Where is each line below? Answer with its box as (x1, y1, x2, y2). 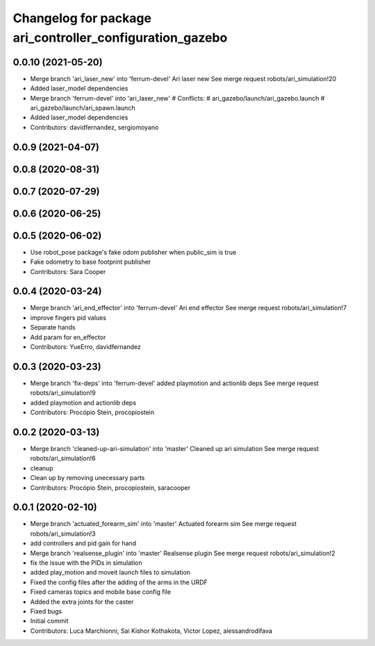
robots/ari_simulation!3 (30, 529, 97, 538)
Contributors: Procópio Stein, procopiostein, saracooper (30, 483, 191, 492)
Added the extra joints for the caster (30, 597, 134, 606)
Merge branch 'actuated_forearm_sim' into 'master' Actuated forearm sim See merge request (30, 520, 297, 528)
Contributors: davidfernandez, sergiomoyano (30, 123, 159, 131)
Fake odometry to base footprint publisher (30, 257, 151, 266)
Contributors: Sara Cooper (30, 267, 106, 275)
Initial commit (30, 617, 69, 625)
